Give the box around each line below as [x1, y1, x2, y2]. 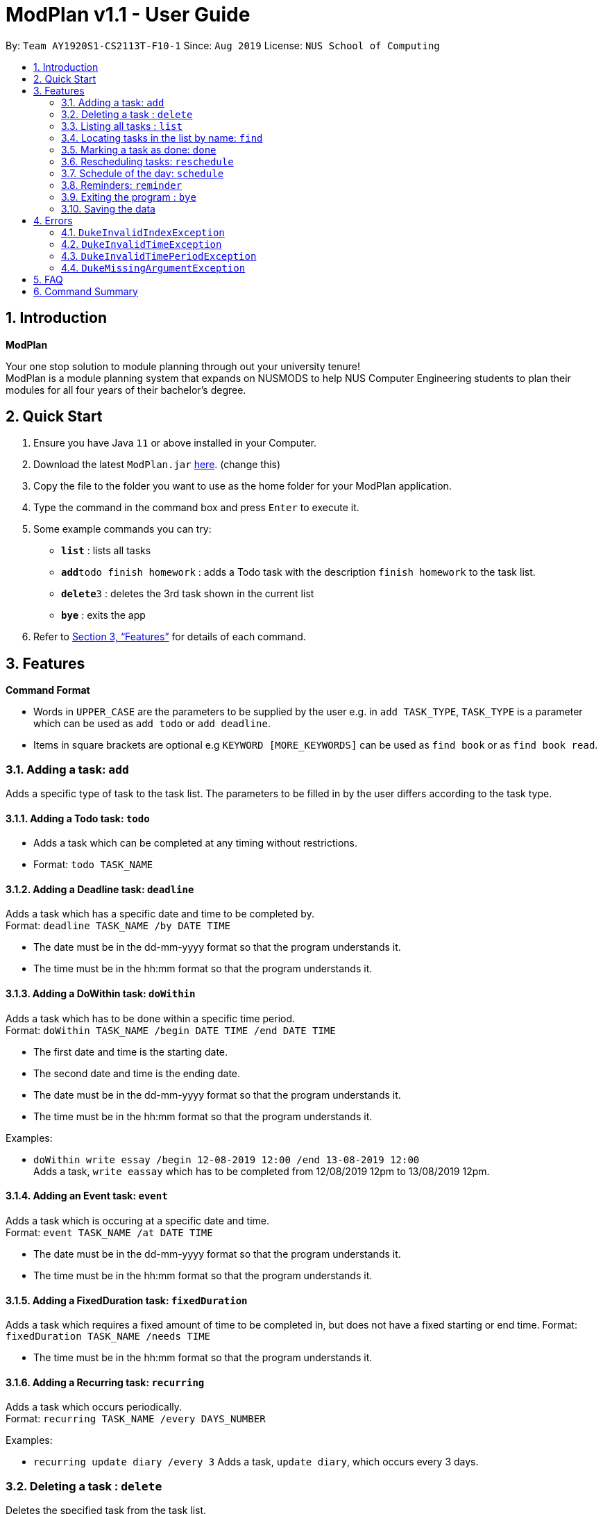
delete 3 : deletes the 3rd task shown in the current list [61, 588, 314, 600]
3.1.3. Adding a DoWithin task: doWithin [6, 988, 196, 1000]
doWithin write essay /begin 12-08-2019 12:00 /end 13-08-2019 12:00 [33, 1154, 420, 1165]
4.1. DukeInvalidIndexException [61, 226, 225, 238]
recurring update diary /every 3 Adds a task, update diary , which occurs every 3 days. [33, 1456, 479, 1468]
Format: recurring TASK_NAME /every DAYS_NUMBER [6, 1413, 266, 1425]
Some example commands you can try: [33, 523, 212, 535]
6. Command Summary [33, 285, 138, 297]
